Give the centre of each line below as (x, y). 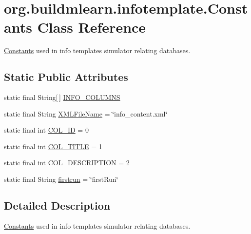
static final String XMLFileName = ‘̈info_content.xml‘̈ (86, 113)
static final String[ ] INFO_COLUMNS (62, 97)
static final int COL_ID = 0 (46, 130)
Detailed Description (57, 205)
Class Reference (92, 27)
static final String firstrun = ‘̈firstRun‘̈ (61, 179)
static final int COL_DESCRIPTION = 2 (67, 163)
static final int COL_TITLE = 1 (53, 146)
